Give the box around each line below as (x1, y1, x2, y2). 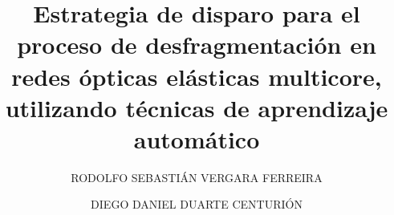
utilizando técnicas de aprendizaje (5, 91, 388, 124)
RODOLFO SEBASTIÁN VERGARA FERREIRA (71, 168, 323, 185)
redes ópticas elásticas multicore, (11, 59, 382, 92)
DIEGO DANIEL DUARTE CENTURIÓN (91, 196, 303, 213)
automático (133, 122, 260, 155)
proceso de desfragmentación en (17, 28, 376, 61)
